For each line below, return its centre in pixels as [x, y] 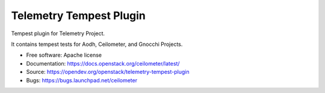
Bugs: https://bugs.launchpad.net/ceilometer [82, 80]
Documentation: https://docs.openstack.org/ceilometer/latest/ [103, 63]
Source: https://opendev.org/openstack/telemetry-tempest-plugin [108, 72]
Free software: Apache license [64, 55]
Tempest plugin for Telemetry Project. [58, 33]
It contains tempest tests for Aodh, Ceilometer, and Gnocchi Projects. [97, 44]
